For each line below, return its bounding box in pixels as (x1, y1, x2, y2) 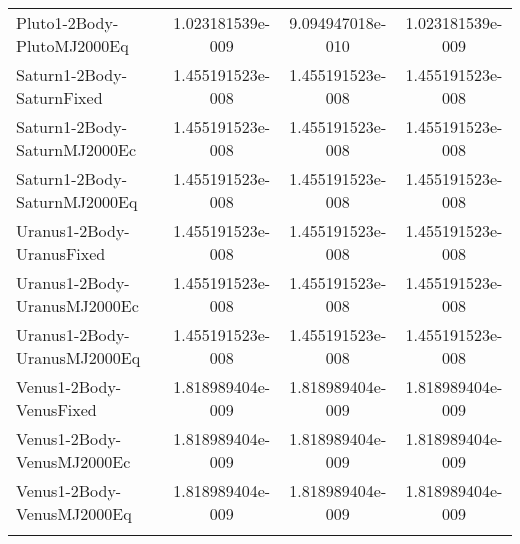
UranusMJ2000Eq (16, 346, 141, 369)
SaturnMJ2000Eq (16, 190, 138, 213)
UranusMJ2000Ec (16, 294, 139, 317)
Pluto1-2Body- (16, 11, 119, 34)
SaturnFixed (16, 86, 103, 109)
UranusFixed (16, 242, 106, 265)
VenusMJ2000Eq (16, 502, 132, 525)
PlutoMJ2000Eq (16, 34, 129, 57)
